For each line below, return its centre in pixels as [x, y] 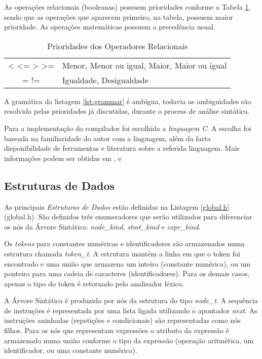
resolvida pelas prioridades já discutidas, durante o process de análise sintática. [127, 111]
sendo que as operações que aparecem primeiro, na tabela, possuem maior [119, 17]
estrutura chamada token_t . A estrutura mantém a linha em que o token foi [122, 253]
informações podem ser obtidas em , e [63, 158]
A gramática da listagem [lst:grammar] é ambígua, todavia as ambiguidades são [128, 101]
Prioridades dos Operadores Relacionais [118, 46]
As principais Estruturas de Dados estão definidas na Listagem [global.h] [117, 206]
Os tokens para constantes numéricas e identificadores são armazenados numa [124, 243]
